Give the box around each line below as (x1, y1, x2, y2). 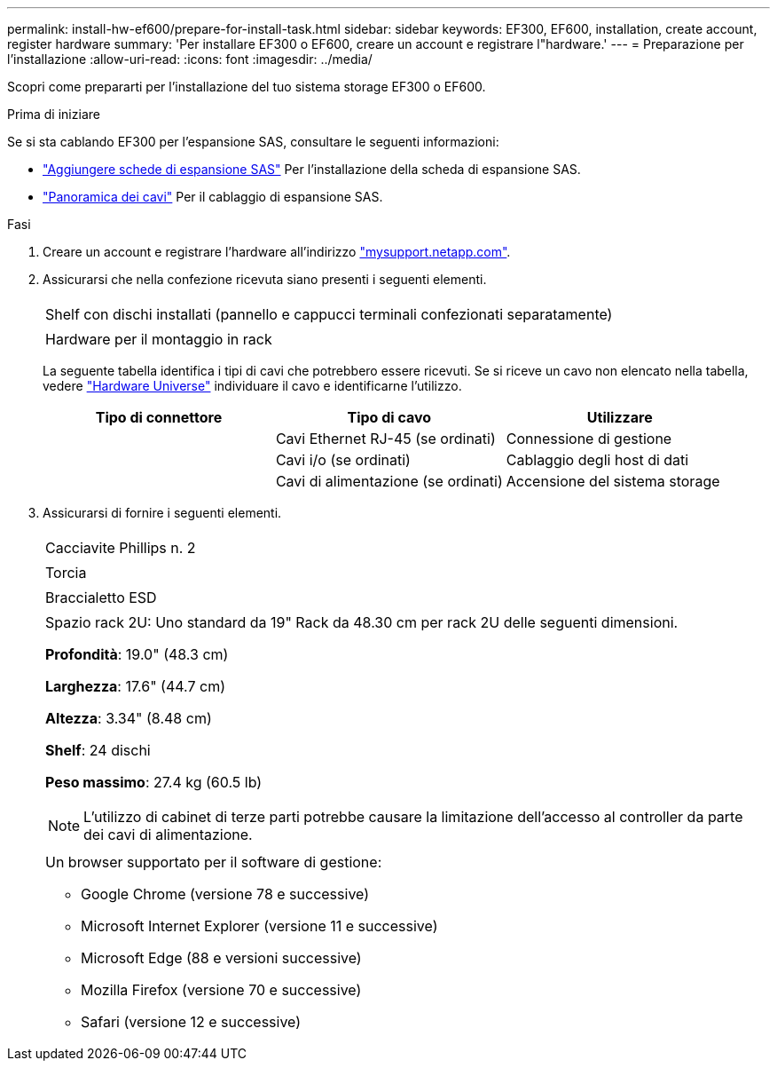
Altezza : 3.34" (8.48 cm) (45, 709, 212, 727)
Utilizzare (586, 408, 653, 426)
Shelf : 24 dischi (45, 741, 151, 759)
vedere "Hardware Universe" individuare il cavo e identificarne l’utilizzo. (43, 378, 462, 393)
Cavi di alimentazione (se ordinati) (275, 472, 503, 490)
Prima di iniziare (7, 107, 100, 122)
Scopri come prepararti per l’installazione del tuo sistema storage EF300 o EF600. (7, 79, 486, 94)
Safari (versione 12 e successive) (81, 1013, 302, 1031)
